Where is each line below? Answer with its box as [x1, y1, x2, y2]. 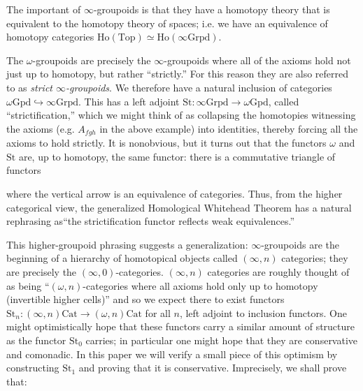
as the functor [6, 332, 66, 347]
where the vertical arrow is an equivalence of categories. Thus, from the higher [6, 186, 343, 200]
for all [145, 305, 171, 320]
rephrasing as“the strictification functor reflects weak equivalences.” [6, 214, 295, 228]
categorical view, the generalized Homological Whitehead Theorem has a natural [6, 200, 352, 214]
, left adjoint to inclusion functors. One [179, 305, 347, 320]
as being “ [6, 278, 50, 293]
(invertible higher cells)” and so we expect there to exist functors [6, 292, 285, 307]
